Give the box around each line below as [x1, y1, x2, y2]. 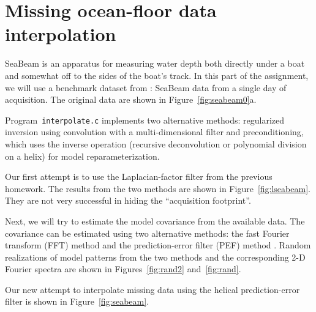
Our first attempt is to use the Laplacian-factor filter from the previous [5, 170, 273, 183]
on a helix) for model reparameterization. [5, 149, 160, 162]
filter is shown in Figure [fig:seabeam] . [5, 295, 149, 308]
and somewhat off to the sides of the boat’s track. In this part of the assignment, [5, 69, 309, 81]
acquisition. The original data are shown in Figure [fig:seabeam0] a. [5, 93, 257, 106]
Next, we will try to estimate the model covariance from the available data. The [5, 214, 305, 227]
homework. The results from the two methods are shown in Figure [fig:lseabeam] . [5, 182, 310, 195]
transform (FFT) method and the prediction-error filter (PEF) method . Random [5, 239, 311, 251]
